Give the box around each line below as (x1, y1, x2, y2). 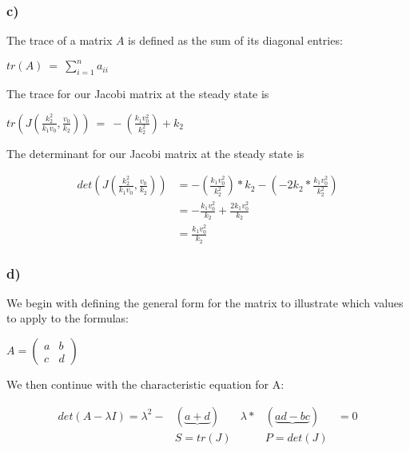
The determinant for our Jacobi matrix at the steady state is (6, 144, 305, 161)
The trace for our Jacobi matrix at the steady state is (6, 85, 269, 102)
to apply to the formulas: (6, 310, 129, 326)
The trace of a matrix (6, 32, 113, 49)
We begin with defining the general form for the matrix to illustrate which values (6, 294, 404, 311)
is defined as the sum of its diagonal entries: (128, 32, 343, 49)
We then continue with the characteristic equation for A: (6, 376, 285, 393)
